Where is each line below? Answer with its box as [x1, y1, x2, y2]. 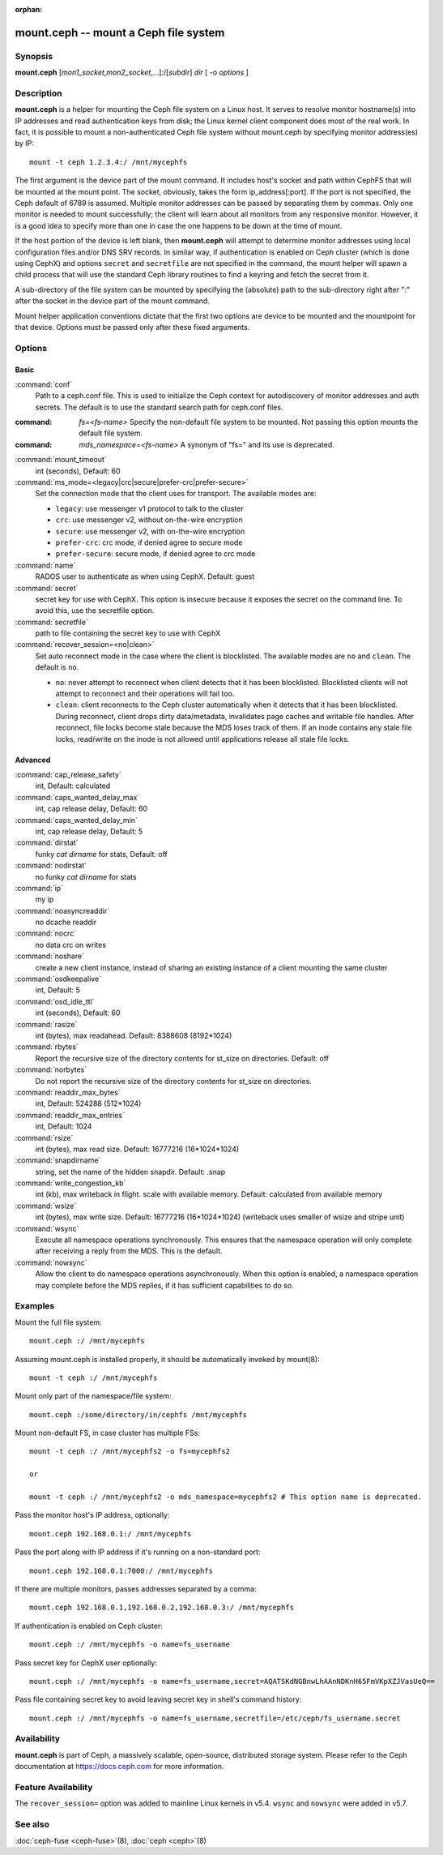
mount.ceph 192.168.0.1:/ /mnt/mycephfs [29, 1529, 192, 1538]
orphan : [15, 5, 43, 14]
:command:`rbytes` [15, 1042, 79, 1052]
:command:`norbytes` [15, 1065, 87, 1074]
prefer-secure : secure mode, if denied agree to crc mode [55, 549, 256, 559]
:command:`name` [15, 560, 76, 570]
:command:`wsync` [15, 1223, 79, 1233]
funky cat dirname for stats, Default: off [35, 849, 168, 859]
